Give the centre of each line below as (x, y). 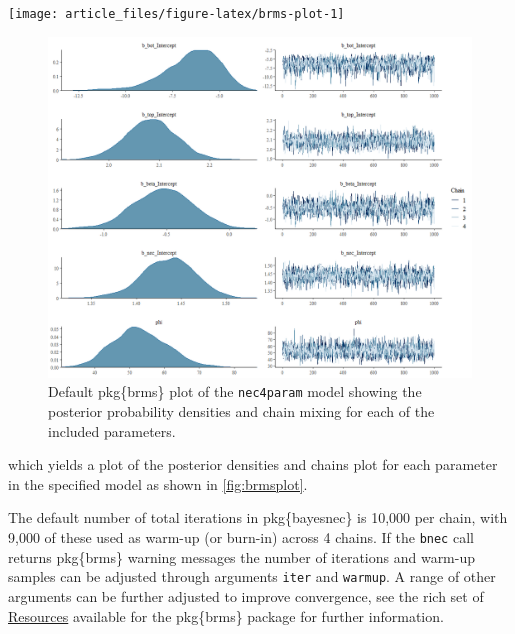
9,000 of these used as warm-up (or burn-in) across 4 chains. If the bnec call (241, 537)
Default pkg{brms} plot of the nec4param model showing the (235, 391)
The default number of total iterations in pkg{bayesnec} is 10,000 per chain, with (258, 517)
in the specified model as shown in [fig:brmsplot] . (158, 483)
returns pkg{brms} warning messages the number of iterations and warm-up (242, 556)
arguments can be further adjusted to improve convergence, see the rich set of (246, 595)
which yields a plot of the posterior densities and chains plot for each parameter (253, 464)
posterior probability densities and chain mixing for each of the (241, 411)
